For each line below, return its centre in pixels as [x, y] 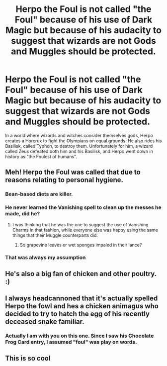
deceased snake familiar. [45, 322]
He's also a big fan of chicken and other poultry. [81, 274]
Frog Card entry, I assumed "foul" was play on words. [71, 342]
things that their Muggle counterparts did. [55, 235]
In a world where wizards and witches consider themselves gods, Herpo [79, 135]
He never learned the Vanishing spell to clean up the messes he [83, 207]
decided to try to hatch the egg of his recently [78, 314]
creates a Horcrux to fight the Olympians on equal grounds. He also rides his [83, 141]
